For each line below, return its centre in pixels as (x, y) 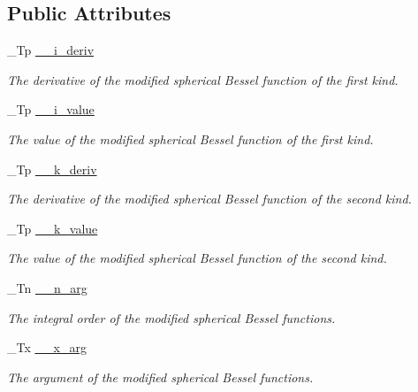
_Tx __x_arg (47, 347)
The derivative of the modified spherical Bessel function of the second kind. (209, 199)
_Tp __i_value (51, 109)
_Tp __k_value (53, 228)
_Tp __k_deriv (52, 169)
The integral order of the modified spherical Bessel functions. (171, 317)
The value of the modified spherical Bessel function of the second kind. (197, 258)
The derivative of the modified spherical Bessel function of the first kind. (203, 79)
